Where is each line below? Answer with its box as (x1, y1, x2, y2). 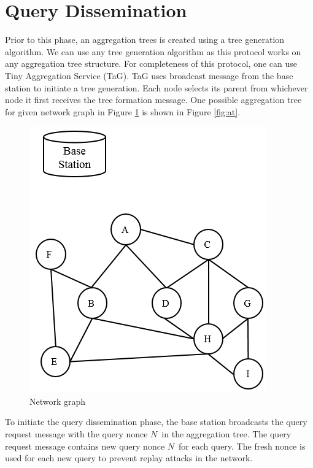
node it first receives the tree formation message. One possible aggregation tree (5, 93, 302, 106)
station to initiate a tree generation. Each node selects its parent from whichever (5, 81, 308, 94)
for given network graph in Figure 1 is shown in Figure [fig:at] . (5, 105, 241, 118)
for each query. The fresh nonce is (179, 439, 306, 452)
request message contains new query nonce (5, 439, 165, 452)
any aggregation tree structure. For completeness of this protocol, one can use (5, 57, 298, 70)
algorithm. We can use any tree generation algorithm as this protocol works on (5, 45, 301, 58)
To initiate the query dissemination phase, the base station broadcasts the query (5, 415, 307, 428)
